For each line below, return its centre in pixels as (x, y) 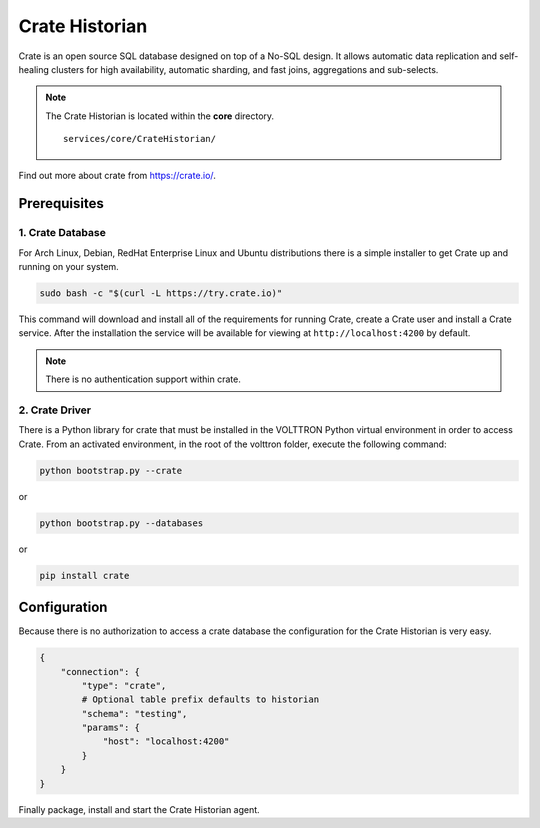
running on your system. (68, 267)
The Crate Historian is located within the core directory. (160, 116)
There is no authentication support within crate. (143, 379)
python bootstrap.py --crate (111, 470)
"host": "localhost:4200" (166, 741)
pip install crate (84, 575)
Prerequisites (61, 203)
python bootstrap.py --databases (121, 523)
